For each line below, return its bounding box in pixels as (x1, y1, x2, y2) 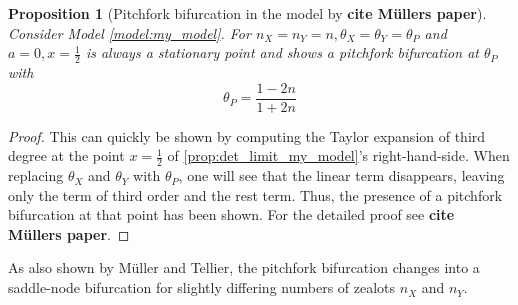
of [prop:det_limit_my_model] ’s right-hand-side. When (167, 145, 510, 166)
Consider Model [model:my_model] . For (8, 22, 251, 43)
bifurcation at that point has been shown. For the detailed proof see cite (8, 204, 455, 225)
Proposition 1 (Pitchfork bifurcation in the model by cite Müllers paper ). (8, 3, 487, 23)
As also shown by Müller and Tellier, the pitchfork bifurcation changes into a (8, 257, 480, 278)
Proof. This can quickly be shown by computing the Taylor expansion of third (8, 125, 486, 146)
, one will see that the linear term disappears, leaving (178, 165, 505, 186)
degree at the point (8, 145, 125, 166)
